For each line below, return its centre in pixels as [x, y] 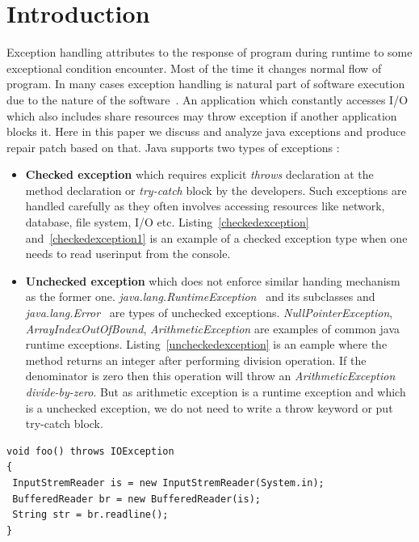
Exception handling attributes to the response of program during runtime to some [209, 52]
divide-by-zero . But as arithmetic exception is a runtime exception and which [216, 392]
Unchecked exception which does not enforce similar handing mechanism [213, 280]
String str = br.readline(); [90, 515]
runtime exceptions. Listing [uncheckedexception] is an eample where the [206, 344]
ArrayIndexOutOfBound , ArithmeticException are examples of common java [213, 328]
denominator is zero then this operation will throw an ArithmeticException [210, 376]
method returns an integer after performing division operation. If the [196, 360]
